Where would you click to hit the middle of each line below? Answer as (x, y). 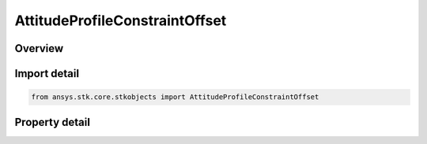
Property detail (53, 122)
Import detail (47, 74)
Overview (39, 48)
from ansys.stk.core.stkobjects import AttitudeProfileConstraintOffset (175, 97)
